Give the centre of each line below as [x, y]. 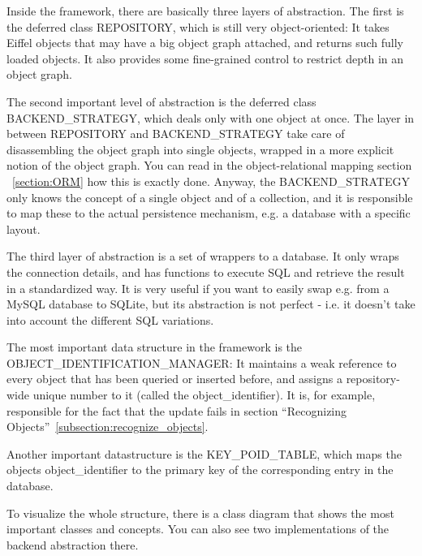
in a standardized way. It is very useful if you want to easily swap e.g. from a [198, 288]
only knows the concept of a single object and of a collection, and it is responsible [210, 197]
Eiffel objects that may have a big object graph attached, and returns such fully [205, 43]
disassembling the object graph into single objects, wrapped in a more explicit [200, 149]
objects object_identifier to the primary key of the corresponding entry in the [200, 470]
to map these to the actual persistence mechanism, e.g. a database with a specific [209, 213]
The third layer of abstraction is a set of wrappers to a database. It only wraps [203, 256]
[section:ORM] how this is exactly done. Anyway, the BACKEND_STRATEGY [211, 181]
